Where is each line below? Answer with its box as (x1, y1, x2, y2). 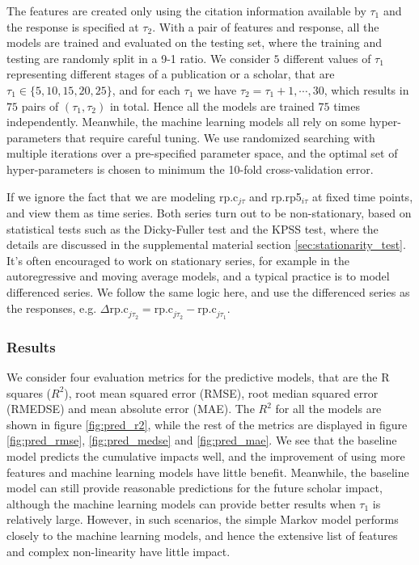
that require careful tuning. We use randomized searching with (65, 129, 375, 145)
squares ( (6, 384, 52, 401)
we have (197, 81, 237, 98)
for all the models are (275, 400, 382, 417)
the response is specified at (6, 18, 139, 35)
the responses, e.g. (6, 299, 97, 316)
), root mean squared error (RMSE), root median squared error (64, 384, 379, 401)
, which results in (324, 81, 409, 98)
